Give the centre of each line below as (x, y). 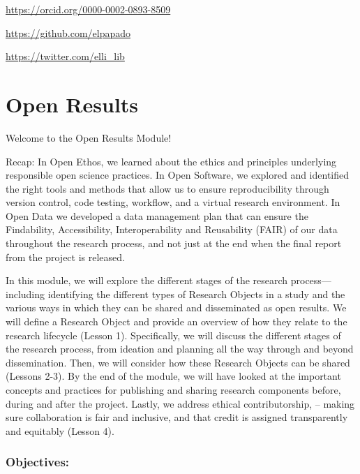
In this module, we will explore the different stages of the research (147, 280)
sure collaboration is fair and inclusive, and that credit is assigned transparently (177, 417)
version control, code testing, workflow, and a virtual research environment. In (173, 202)
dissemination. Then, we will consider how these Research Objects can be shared (178, 362)
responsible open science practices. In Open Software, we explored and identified (178, 175)
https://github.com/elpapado (68, 32)
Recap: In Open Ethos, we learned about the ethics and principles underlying (171, 161)
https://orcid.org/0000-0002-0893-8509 (88, 9)
